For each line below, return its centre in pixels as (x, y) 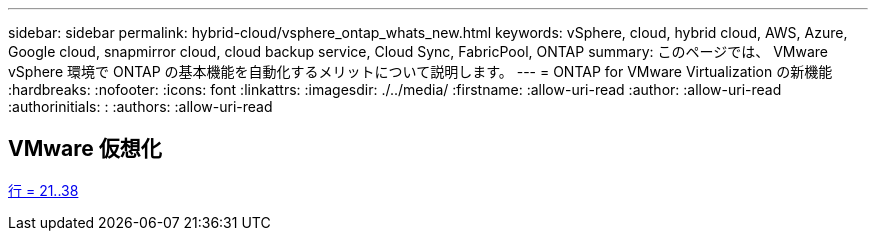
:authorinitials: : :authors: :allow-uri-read (140, 106)
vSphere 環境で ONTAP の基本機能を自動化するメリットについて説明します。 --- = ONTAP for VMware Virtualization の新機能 (420, 71)
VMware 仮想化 (85, 149)
